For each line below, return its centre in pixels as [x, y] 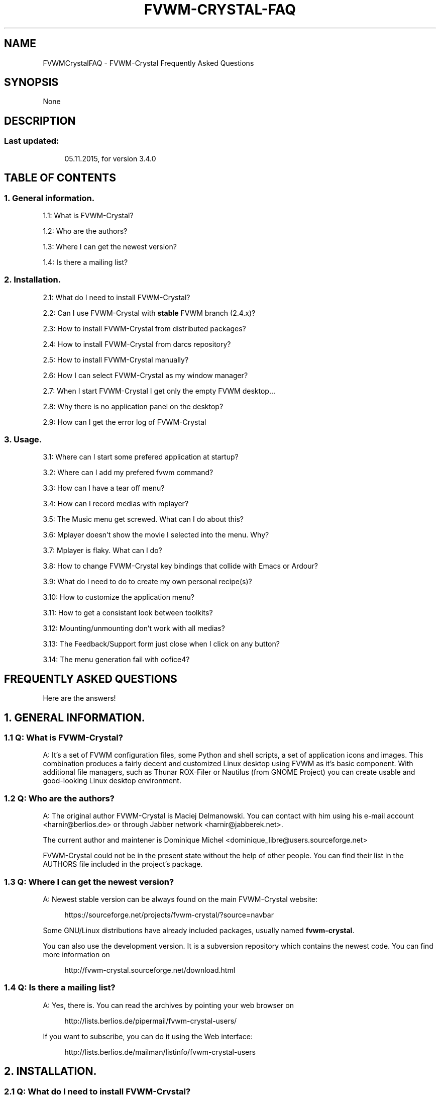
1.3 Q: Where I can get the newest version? [89, 882]
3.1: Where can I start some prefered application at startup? [141, 457]
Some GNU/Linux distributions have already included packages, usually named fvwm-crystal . [199, 930]
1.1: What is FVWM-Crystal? [88, 215]
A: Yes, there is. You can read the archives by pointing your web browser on [168, 1005]
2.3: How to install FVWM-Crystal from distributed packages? [144, 328]
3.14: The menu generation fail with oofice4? [116, 660]
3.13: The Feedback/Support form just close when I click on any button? [161, 644]
